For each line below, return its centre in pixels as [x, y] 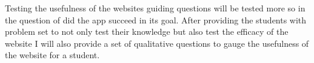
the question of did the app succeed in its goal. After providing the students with [156, 19]
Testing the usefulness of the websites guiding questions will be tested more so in [155, 8]
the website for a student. [52, 55]
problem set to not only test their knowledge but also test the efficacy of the [147, 31]
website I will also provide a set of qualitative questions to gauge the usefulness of [157, 43]
